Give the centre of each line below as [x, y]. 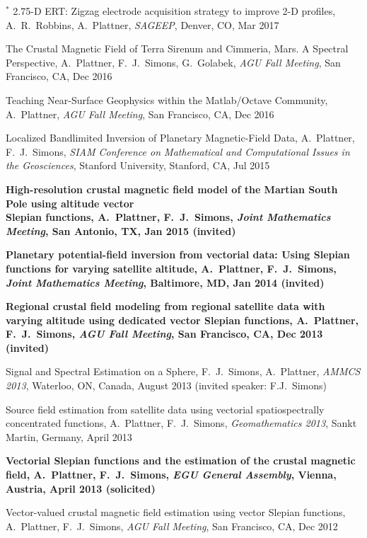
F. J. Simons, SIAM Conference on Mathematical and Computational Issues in [178, 151]
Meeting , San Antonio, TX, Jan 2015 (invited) [121, 230]
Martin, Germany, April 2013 [69, 436]
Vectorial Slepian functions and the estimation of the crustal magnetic [181, 460]
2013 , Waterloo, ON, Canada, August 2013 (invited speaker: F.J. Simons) [167, 385]
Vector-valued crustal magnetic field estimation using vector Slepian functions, [176, 512]
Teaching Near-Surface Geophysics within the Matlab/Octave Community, [167, 99]
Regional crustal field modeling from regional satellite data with [165, 306]
